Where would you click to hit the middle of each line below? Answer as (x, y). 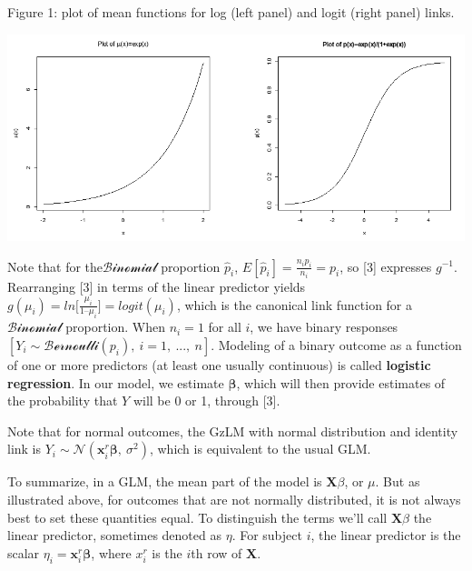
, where (111, 552)
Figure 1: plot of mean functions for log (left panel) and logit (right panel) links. (231, 12)
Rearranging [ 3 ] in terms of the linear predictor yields (157, 286)
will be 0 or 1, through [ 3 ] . (206, 401)
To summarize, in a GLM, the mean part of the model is (165, 481)
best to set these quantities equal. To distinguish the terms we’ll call (197, 517)
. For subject (267, 535)
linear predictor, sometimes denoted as (114, 535)
